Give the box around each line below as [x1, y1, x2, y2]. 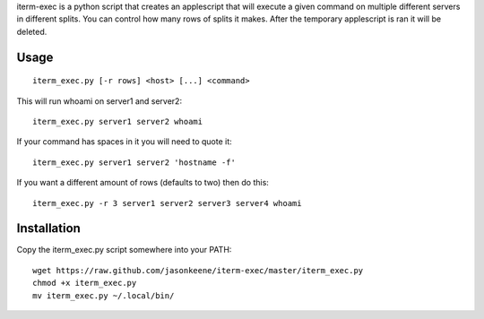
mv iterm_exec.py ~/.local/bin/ [32, 290, 175, 300]
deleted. [16, 26, 48, 37]
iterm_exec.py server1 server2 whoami [32, 116, 203, 126]
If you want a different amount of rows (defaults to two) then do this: [16, 177, 269, 188]
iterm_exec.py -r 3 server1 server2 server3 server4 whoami [32, 198, 302, 208]
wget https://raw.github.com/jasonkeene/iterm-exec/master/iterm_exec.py [32, 265, 364, 275]
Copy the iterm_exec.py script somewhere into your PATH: [16, 245, 232, 255]
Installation [16, 220, 81, 237]
